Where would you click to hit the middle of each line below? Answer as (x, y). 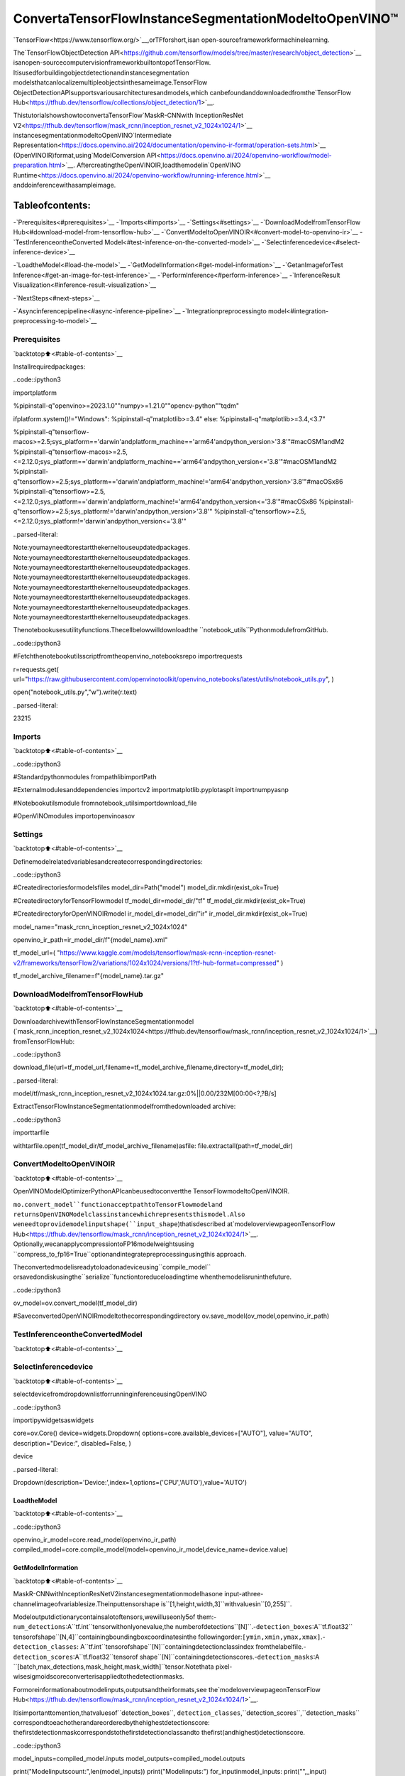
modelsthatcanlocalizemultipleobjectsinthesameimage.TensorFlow (110, 82)
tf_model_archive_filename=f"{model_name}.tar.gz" (89, 976)
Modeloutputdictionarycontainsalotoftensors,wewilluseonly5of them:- (115, 1617)
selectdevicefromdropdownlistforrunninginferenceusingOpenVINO (110, 1394)
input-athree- (244, 1594)
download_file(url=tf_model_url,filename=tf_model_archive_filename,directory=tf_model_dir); (148, 1067)
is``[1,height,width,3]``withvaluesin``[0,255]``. (226, 1604)
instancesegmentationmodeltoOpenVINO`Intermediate (92, 136)
